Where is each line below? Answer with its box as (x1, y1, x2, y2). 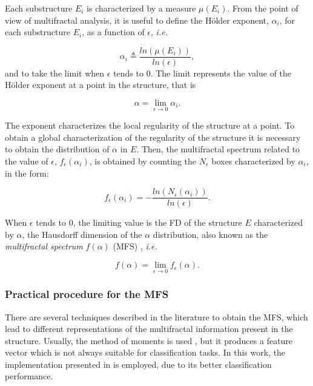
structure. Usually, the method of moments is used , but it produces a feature (5, 334, 293, 347)
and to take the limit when (5, 66, 105, 79)
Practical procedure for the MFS (5, 286, 169, 302)
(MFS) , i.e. (113, 240, 157, 252)
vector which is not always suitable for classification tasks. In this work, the (5, 346, 286, 359)
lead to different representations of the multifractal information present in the (5, 322, 293, 335)
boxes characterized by (211, 155, 295, 168)
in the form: (5, 166, 49, 179)
